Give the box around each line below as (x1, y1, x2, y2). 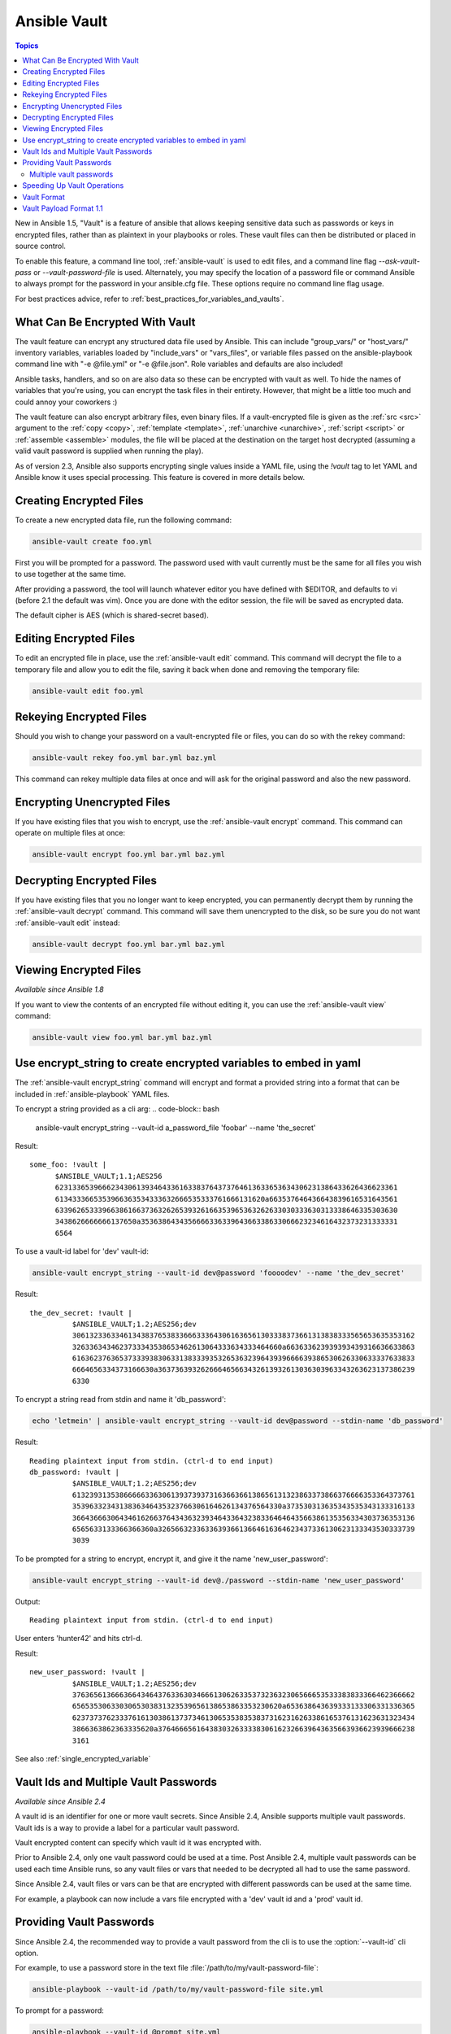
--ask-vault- (378, 256, 420, 266)
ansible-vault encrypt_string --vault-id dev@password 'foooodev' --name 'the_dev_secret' (32, 1268, 405, 1277)
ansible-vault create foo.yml (32, 537, 153, 546)
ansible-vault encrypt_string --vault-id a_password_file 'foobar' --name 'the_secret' (35, 1123, 316, 1133)
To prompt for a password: (15, 2006, 105, 2015)
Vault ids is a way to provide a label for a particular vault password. (15, 1822, 240, 1832)
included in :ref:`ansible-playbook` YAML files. (15, 1089, 170, 1098)
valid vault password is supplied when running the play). (15, 446, 204, 456)
